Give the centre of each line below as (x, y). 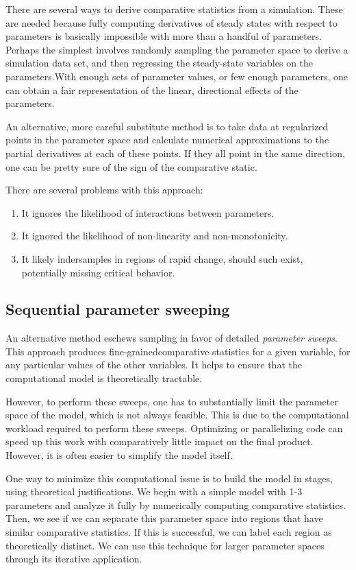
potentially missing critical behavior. (98, 272)
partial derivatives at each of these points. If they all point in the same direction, (175, 153)
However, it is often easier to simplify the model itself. (119, 455)
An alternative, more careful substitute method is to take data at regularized (167, 126)
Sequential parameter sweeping (118, 309)
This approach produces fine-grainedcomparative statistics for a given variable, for (178, 351)
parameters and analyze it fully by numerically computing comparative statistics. (176, 504)
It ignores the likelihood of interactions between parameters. (148, 212)
